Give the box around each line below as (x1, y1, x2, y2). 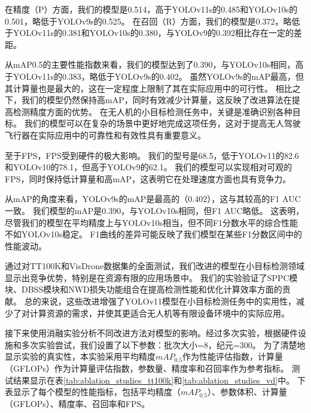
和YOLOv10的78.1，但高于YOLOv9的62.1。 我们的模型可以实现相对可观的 (5, 161, 292, 173)
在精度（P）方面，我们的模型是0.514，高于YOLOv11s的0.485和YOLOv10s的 (5, 3, 298, 15)
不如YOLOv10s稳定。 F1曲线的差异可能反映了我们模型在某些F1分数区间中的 (5, 228, 302, 240)
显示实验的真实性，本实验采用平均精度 (5, 350, 155, 363)
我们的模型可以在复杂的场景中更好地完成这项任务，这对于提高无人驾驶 (24, 117, 301, 129)
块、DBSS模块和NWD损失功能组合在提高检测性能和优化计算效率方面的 (5, 283, 282, 296)
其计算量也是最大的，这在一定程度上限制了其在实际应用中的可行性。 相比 (5, 82, 292, 94)
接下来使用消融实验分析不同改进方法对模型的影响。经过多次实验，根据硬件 (5, 327, 298, 339)
